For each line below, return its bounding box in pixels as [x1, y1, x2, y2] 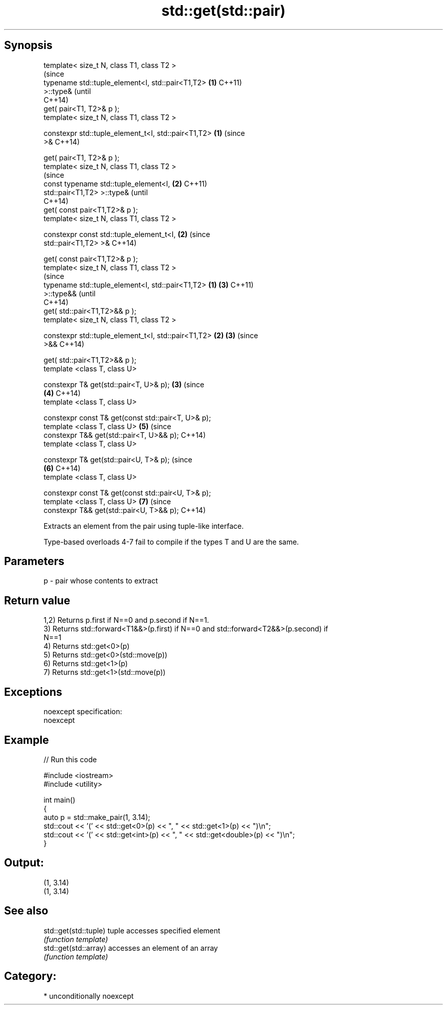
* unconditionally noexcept [43, 991, 134, 1000]
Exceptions [4, 685, 62, 698]
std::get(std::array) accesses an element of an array [43, 943, 218, 952]
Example [4, 733, 49, 746]
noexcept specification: [43, 707, 122, 716]
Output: [4, 856, 44, 870]
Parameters [4, 555, 64, 568]
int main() [43, 795, 76, 804]
